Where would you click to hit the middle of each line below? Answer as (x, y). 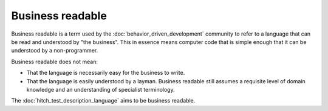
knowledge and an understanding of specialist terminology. (101, 89)
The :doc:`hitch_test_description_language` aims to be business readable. (103, 101)
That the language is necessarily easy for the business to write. (106, 73)
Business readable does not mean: (55, 62)
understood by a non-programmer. (55, 51)
